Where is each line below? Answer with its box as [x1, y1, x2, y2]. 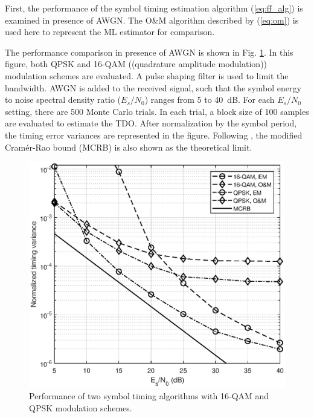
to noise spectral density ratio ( [5, 93, 121, 106]
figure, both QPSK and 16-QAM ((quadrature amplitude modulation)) [5, 57, 268, 70]
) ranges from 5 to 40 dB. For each [144, 93, 275, 106]
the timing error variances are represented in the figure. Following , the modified [5, 128, 303, 141]
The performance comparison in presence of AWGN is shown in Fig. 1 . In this [5, 45, 293, 58]
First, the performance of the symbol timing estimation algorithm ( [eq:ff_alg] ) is [5, 2, 303, 14]
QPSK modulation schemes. [29, 401, 132, 414]
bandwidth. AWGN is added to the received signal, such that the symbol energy [5, 81, 301, 94]
